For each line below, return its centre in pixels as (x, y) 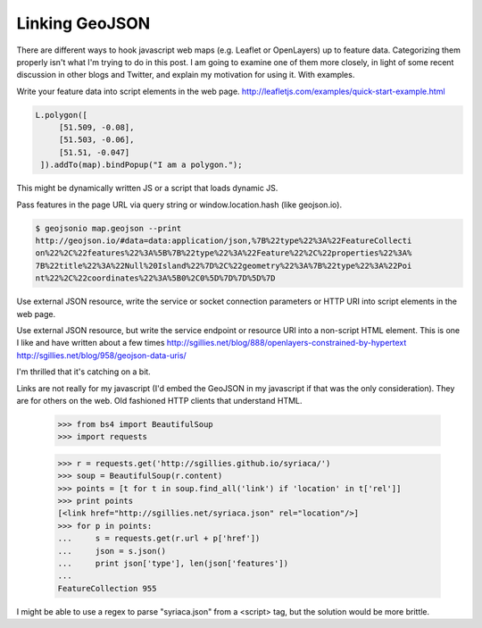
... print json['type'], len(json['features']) (173, 563)
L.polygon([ (62, 115)
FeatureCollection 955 (107, 588)
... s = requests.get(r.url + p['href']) (159, 539)
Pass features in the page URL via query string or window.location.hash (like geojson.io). (179, 205)
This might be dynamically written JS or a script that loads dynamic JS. (147, 188)
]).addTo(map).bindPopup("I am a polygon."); (141, 165)
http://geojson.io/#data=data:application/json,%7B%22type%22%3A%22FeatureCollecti (224, 241)
